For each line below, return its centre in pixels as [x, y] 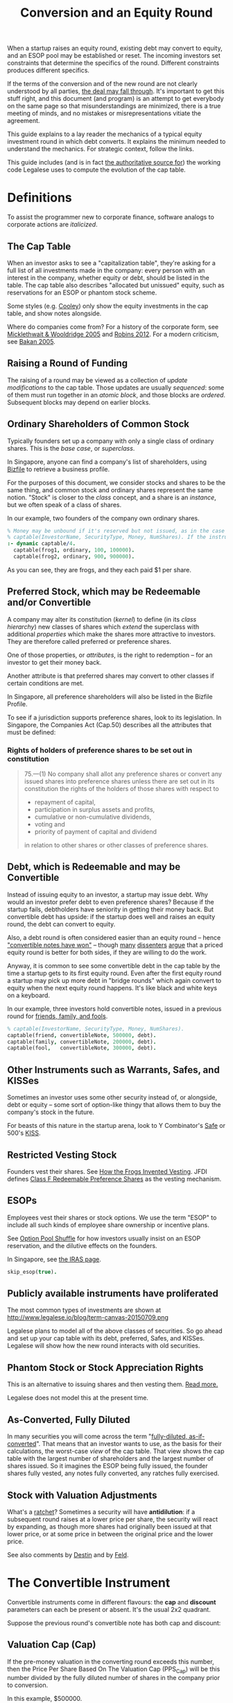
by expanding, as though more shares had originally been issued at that [110, 1527]
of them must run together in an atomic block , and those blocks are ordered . [116, 394]
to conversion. [28, 1685]
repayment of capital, [65, 802]
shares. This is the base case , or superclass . [71, 448]
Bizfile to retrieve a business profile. [59, 469]
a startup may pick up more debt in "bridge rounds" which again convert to [114, 980]
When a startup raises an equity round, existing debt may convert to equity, [115, 48]
